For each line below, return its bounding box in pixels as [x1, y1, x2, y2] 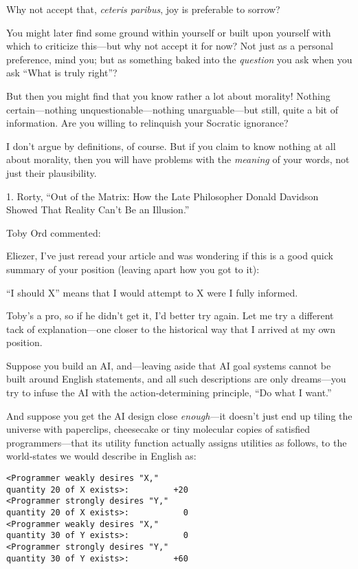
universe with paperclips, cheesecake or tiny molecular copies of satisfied [6, 422, 310, 436]
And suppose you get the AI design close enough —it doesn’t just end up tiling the [6, 408, 353, 422]
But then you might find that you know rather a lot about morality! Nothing [6, 88, 331, 103]
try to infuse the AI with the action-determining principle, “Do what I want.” [6, 385, 332, 400]
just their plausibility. [6, 165, 97, 180]
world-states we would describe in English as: [6, 449, 197, 463]
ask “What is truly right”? [6, 65, 118, 80]
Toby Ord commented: [6, 225, 101, 239]
